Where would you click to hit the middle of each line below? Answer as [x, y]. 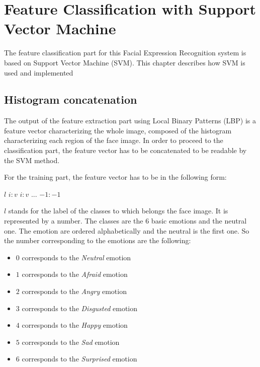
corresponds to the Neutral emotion [76, 257]
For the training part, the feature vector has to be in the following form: [115, 177]
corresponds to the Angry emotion [74, 291]
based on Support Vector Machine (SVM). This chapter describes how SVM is [125, 62]
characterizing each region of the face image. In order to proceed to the [114, 140]
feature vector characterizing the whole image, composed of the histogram [118, 130]
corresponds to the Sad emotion [71, 342]
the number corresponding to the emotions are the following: [98, 240]
